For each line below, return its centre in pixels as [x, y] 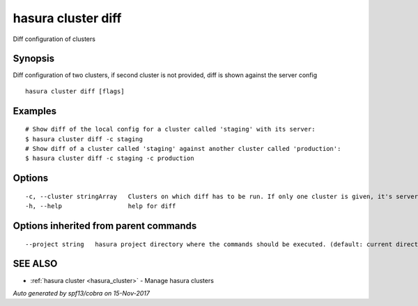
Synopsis [34, 59]
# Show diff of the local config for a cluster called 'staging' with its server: [170, 129]
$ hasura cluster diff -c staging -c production [110, 159]
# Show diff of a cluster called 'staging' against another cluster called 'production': [183, 149]
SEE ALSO [35, 264]
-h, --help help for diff [101, 206]
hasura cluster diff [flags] [75, 91]
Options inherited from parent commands [105, 226]
